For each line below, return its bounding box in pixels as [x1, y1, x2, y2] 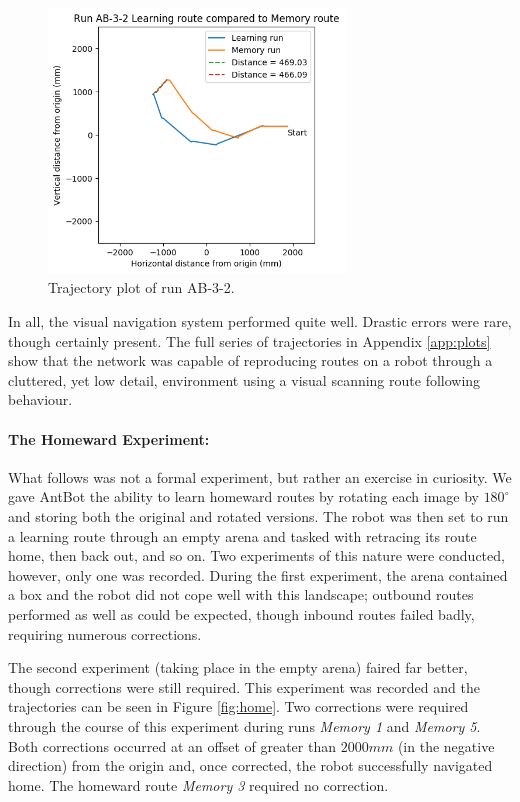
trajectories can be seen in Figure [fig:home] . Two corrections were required [8, 696, 469, 717]
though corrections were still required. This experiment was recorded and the [8, 676, 480, 697]
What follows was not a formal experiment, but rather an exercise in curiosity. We [8, 466, 512, 487]
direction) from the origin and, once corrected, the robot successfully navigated [8, 755, 493, 776]
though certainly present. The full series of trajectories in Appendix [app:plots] [8, 330, 491, 351]
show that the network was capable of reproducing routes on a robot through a [8, 350, 493, 371]
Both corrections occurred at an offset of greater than [8, 735, 337, 756]
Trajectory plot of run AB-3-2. [48, 277, 235, 298]
